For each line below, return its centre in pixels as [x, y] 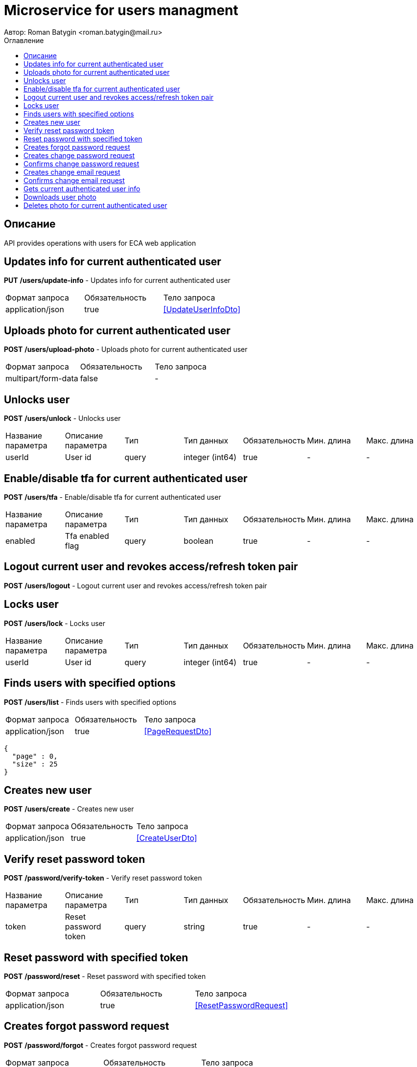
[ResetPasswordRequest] [242, 1006]
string [194, 927]
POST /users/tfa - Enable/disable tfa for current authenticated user [113, 497]
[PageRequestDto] [178, 731]
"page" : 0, [35, 756]
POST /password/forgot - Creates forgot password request [101, 1045]
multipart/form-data [42, 379]
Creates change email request [72, 172]
